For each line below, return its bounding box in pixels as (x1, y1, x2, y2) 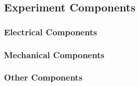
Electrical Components (4, 25, 97, 38)
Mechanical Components (4, 48, 105, 61)
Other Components (4, 71, 83, 84)
